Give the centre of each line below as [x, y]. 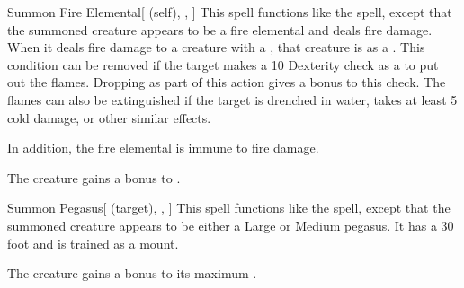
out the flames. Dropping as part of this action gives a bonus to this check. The [227, 82]
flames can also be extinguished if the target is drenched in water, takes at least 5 [232, 99]
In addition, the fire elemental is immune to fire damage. [163, 148]
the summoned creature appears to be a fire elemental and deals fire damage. [220, 29]
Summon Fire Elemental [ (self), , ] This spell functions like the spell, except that [230, 12]
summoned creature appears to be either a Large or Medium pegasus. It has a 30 [231, 225]
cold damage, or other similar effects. [109, 117]
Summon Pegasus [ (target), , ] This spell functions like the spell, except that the [229, 208]
